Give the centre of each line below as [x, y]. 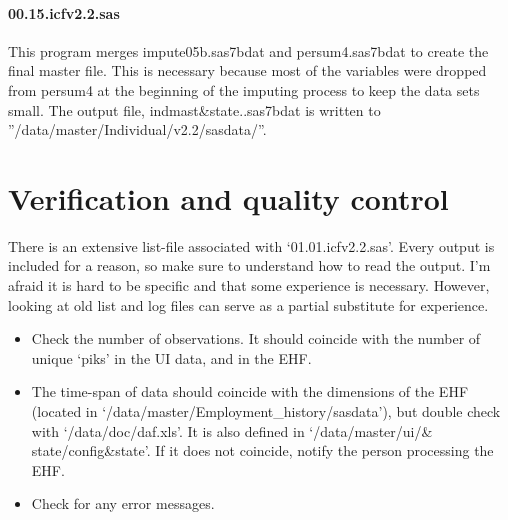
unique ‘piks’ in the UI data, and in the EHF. [171, 357]
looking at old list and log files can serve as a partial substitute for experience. [248, 304]
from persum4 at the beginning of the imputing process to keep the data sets [244, 89]
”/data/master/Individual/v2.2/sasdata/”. [137, 129]
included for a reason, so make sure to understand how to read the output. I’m [249, 265]
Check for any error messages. [123, 503]
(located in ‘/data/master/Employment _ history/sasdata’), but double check [266, 411]
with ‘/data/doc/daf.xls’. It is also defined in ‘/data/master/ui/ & [232, 430]
